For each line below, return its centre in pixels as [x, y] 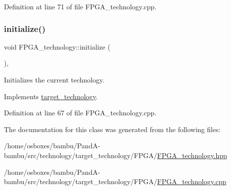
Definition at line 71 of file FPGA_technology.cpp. [80, 6]
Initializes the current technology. [54, 80]
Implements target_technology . [51, 96]
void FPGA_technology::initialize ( [57, 46]
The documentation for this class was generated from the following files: [112, 129]
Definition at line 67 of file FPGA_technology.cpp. [80, 113]
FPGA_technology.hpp [192, 155]
